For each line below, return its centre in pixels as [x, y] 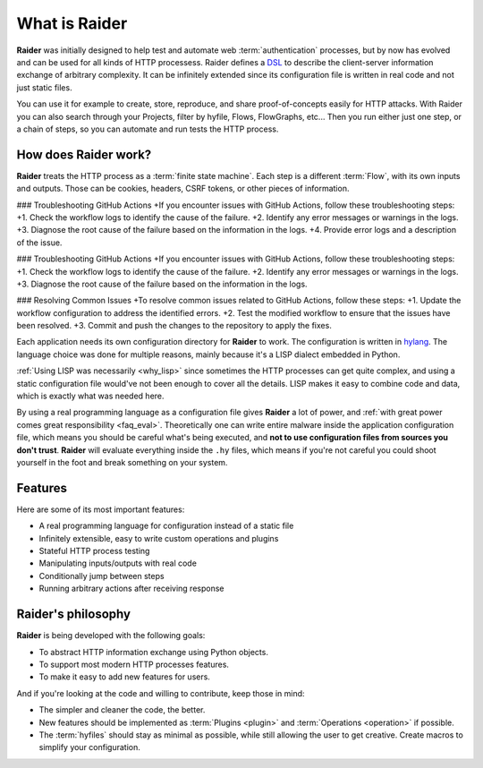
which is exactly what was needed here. [90, 396]
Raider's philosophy [74, 614]
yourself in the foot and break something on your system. [122, 462]
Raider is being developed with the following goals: [111, 636]
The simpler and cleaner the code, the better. [122, 710]
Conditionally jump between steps [102, 576]
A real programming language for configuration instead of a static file [166, 526]
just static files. [44, 87]
